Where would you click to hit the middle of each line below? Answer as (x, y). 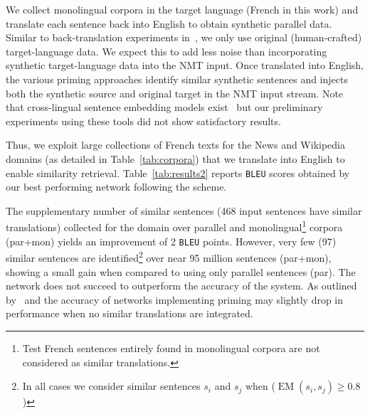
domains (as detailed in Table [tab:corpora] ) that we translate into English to (175, 158)
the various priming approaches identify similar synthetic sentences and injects (177, 79)
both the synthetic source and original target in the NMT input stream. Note (175, 93)
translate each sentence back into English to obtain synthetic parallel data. (169, 23)
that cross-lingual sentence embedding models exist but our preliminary (164, 107)
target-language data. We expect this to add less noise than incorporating (166, 51)
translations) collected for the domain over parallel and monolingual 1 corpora (174, 226)
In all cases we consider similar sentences (111, 386)
